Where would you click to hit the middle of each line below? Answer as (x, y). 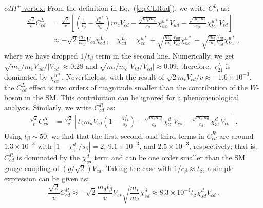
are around (237, 135)
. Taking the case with (137, 168)
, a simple (218, 168)
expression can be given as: (47, 178)
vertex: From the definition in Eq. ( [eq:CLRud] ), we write (115, 8)
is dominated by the (48, 157)
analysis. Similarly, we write (48, 107)
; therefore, (194, 66)
